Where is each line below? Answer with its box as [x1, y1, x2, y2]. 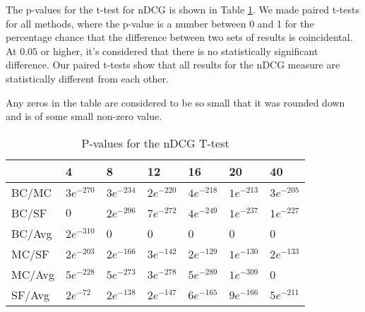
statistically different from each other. [6, 71, 169, 85]
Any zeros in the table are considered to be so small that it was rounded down [6, 95, 345, 109]
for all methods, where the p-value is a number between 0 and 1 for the [6, 16, 314, 30]
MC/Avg [11, 265, 54, 282]
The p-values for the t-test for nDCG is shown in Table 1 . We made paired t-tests [6, 2, 359, 16]
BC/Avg [11, 224, 52, 241]
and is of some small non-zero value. [6, 109, 162, 124]
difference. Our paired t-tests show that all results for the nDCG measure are [6, 57, 340, 72]
